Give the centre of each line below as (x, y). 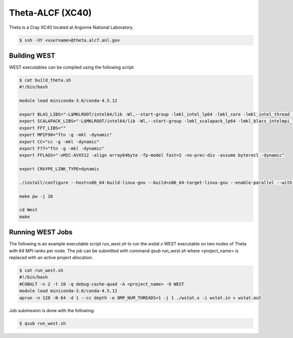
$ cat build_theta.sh (45, 80)
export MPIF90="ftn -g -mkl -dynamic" (66, 135)
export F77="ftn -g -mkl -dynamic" (62, 148)
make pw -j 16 (36, 196)
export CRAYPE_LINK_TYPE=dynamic (59, 169)
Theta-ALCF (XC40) (51, 13)
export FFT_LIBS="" (42, 128)
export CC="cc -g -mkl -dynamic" (59, 142)
